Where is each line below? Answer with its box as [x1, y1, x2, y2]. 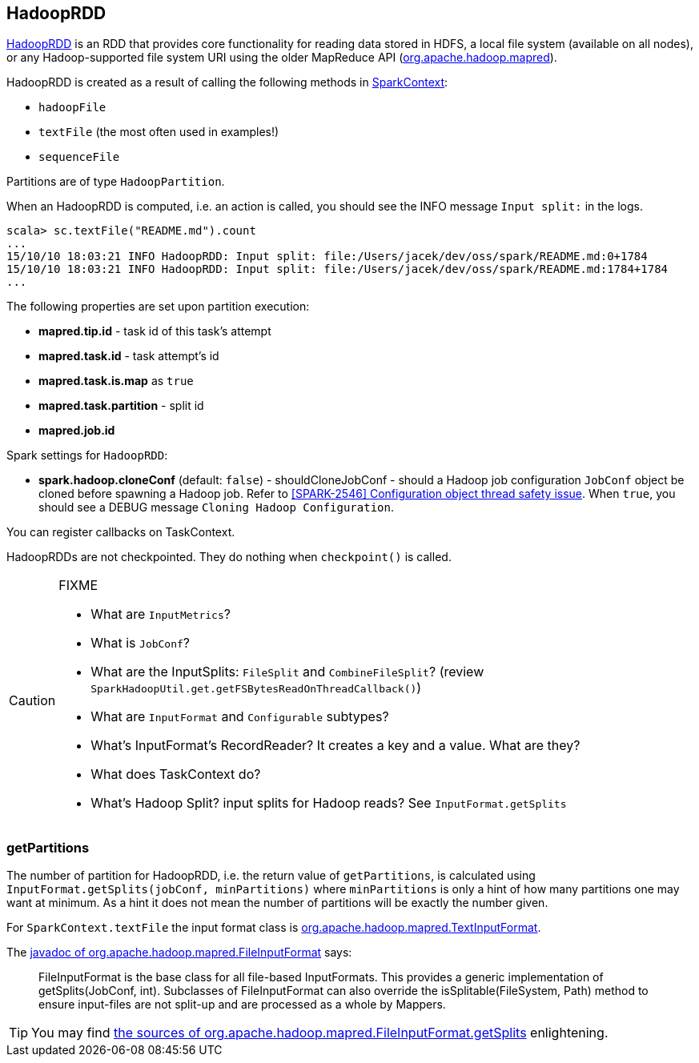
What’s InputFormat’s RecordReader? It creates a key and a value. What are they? [90, 737, 580, 754]
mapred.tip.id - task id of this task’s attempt [38, 324, 271, 339]
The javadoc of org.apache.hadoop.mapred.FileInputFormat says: [6, 945, 352, 960]
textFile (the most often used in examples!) [38, 125, 279, 139]
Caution [9, 692, 56, 709]
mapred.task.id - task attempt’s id [38, 349, 219, 363]
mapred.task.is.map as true [38, 374, 194, 388]
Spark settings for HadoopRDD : [6, 448, 168, 463]
